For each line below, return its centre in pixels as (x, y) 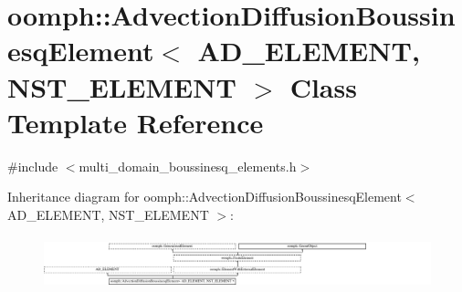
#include (33, 166)
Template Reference (136, 122)
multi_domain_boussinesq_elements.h (188, 166)
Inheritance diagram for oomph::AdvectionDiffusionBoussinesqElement (205, 197)
